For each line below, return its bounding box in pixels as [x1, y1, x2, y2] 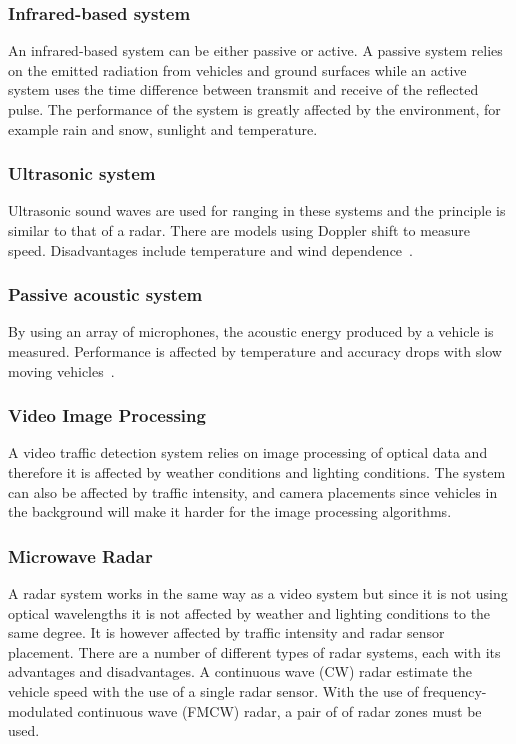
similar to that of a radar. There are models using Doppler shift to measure [8, 220, 471, 240]
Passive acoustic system [8, 282, 203, 307]
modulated [8, 700, 73, 721]
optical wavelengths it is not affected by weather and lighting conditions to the [8, 602, 491, 623]
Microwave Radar [8, 543, 153, 568]
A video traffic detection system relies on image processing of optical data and [8, 442, 488, 463]
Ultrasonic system [8, 161, 156, 186]
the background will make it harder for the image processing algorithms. [8, 501, 452, 522]
